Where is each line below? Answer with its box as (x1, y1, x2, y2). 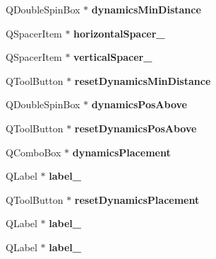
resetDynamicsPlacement (74, 192, 200, 207)
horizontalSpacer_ (73, 25, 165, 40)
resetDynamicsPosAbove (74, 120, 197, 135)
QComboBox (6, 144, 61, 159)
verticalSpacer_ (73, 50, 152, 64)
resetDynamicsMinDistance (74, 73, 211, 88)
